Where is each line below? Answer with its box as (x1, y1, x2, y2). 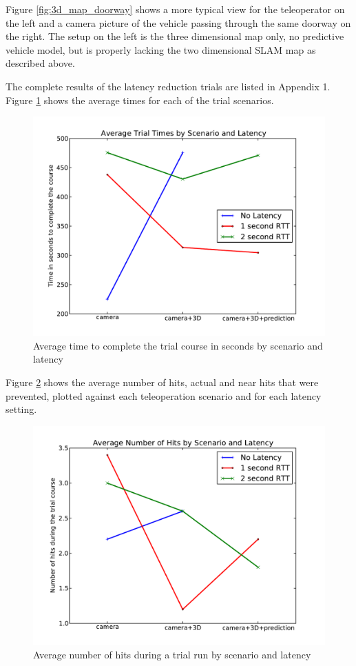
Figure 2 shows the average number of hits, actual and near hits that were (6, 374, 319, 389)
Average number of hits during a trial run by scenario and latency (33, 647, 311, 662)
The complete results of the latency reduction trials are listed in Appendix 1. (6, 79, 331, 93)
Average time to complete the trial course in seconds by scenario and (33, 338, 323, 352)
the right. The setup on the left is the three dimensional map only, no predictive (6, 29, 344, 43)
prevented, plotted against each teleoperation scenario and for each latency (6, 388, 322, 403)
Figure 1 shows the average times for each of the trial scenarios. (6, 92, 274, 107)
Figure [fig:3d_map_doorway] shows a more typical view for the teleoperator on (6, 2, 345, 16)
